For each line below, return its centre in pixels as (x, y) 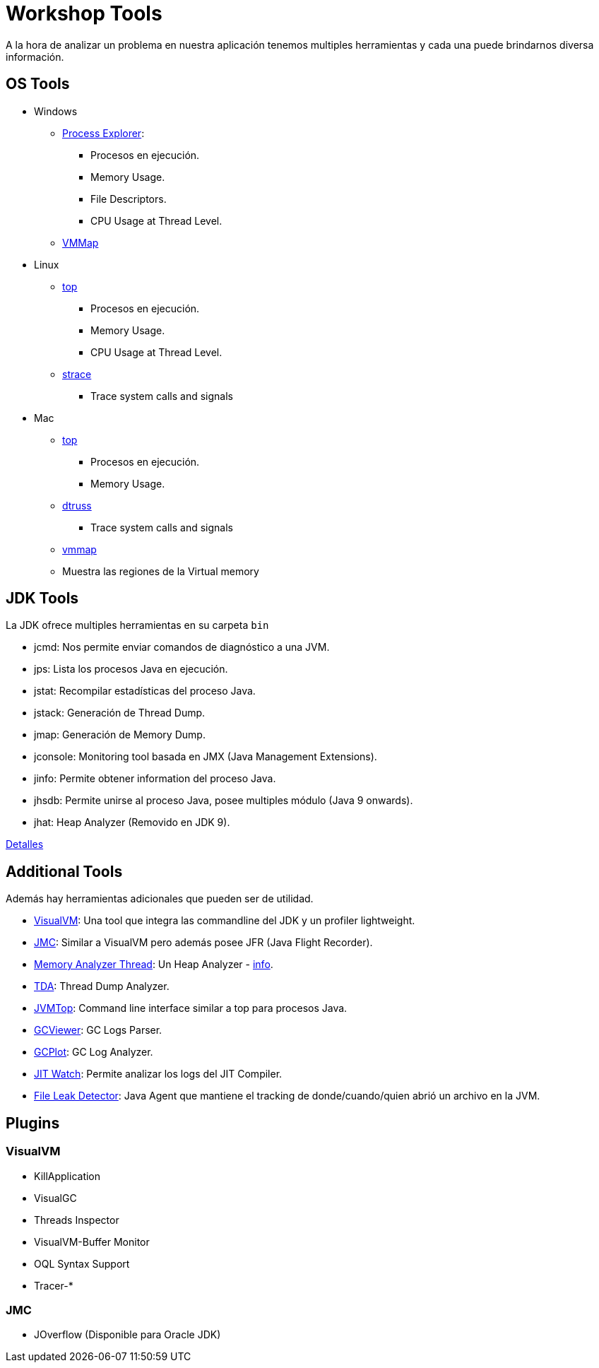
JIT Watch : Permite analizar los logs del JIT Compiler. (158, 1074)
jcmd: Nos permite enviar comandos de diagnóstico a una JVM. (182, 647)
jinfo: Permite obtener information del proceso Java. (155, 779)
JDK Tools (42, 598)
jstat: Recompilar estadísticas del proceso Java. (145, 691)
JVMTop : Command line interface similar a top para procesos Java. (191, 1008)
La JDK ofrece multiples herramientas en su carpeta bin (137, 625)
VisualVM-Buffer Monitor (92, 1242)
